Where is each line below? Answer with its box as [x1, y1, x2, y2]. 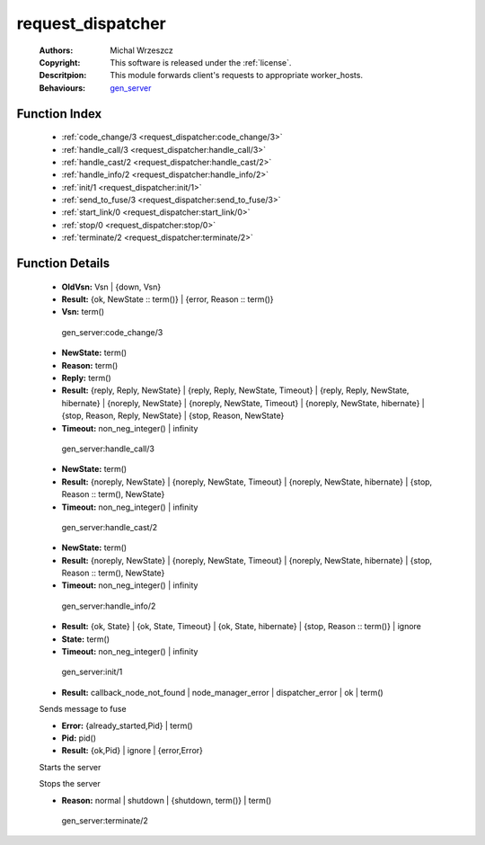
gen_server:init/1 [61, 666, 123, 678]
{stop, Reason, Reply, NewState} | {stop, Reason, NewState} [61, 410, 285, 422]
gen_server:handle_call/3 [61, 443, 154, 454]
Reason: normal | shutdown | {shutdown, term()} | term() [61, 795, 272, 805]
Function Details [16, 256, 110, 271]
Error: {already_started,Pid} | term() [61, 720, 193, 731]
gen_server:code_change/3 [61, 326, 163, 337]
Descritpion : [39, 70, 87, 81]
